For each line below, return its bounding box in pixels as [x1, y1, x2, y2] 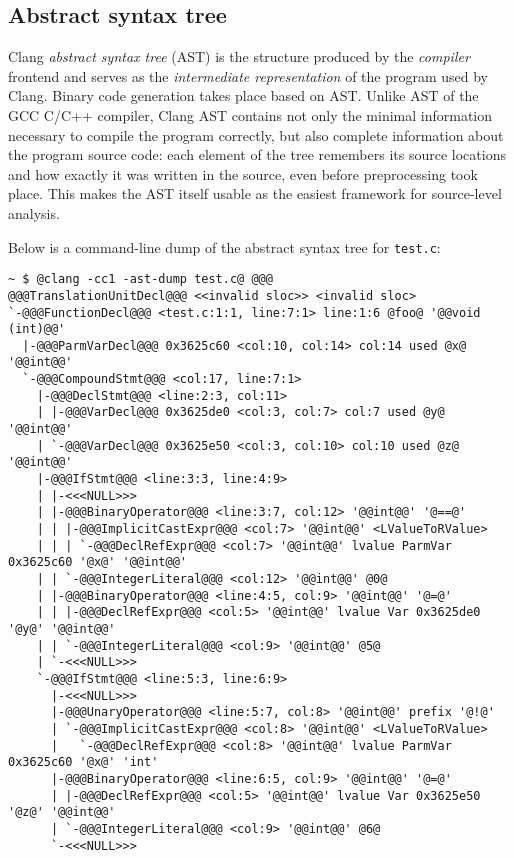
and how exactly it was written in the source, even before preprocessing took [8, 163, 478, 184]
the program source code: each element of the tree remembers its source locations [8, 144, 506, 165]
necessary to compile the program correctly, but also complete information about [8, 124, 504, 145]
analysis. [8, 202, 60, 223]
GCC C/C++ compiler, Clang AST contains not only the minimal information [8, 104, 493, 125]
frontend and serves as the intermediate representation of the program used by [8, 65, 489, 86]
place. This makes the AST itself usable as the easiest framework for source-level [8, 183, 502, 204]
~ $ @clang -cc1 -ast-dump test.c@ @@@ [8, 272, 273, 287]
